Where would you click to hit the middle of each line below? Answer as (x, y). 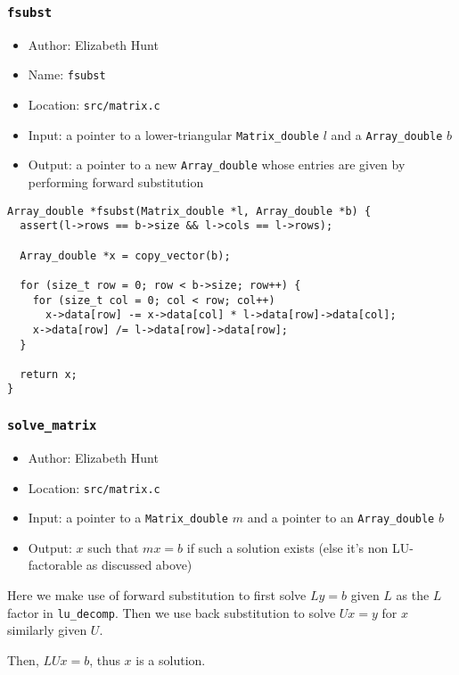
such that (113, 547)
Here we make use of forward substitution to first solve (157, 595)
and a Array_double (387, 134)
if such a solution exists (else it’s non (287, 547)
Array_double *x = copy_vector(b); (125, 255)
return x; (49, 374)
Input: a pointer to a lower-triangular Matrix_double (174, 134)
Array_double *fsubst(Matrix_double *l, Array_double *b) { (189, 211)
